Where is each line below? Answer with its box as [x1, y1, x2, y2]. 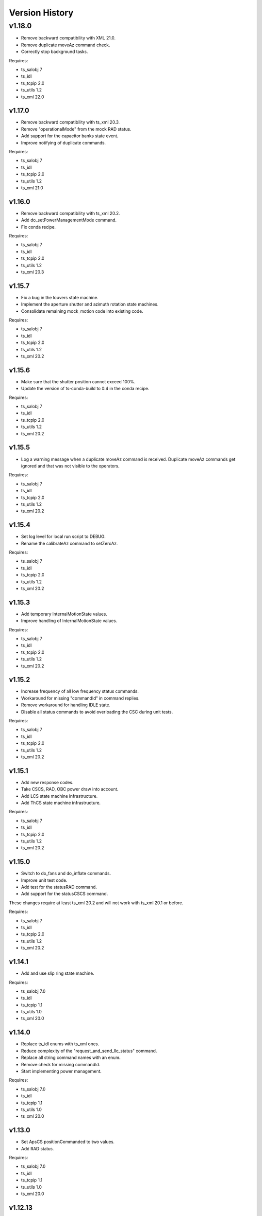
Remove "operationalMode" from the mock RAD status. [21, 126, 131, 132]
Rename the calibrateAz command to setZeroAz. [21, 540, 118, 546]
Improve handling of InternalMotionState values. [21, 618, 117, 624]
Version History [9, 7, 74, 18]
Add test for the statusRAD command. [21, 884, 97, 890]
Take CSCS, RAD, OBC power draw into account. [21, 786, 119, 792]
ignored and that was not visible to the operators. [21, 463, 120, 469]
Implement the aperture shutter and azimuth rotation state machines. [21, 302, 159, 307]
